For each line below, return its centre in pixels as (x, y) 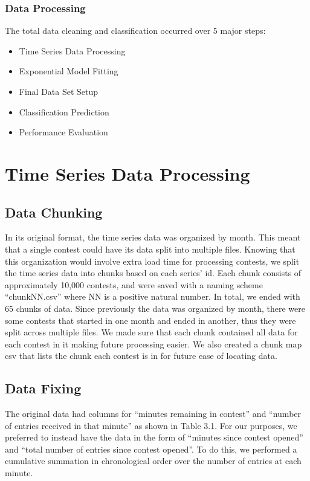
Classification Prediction (64, 111)
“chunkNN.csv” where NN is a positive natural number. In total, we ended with (153, 296)
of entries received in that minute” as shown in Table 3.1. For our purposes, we (151, 425)
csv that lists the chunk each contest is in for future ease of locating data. (141, 356)
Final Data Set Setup (59, 91)
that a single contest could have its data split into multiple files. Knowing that (150, 249)
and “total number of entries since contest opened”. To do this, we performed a (151, 449)
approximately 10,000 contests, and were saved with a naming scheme (134, 284)
